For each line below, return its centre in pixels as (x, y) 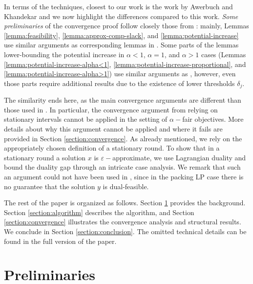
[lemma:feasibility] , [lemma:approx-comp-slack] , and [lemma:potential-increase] (121, 35)
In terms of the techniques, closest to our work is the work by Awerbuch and (118, 6)
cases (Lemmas (223, 54)
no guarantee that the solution (50, 186)
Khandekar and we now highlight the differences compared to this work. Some (121, 16)
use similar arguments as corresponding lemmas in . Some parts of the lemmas (121, 45)
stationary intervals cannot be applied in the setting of (86, 119)
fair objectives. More (213, 119)
